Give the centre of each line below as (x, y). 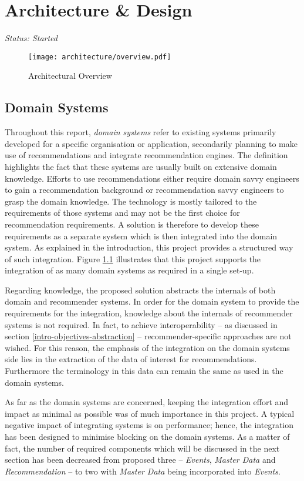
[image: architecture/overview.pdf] (100, 57)
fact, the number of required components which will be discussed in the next (142, 448)
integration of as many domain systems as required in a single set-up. (129, 270)
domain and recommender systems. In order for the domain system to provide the (152, 301)
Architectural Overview (70, 76)
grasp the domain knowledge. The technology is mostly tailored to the (131, 201)
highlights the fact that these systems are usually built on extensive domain (141, 166)
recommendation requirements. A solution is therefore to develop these (132, 224)
